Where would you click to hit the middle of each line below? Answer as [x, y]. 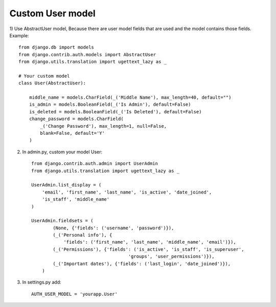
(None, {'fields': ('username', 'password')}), [113, 228]
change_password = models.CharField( [76, 119]
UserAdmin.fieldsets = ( [62, 221]
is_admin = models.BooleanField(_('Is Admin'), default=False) [110, 104]
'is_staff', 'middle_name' [76, 199]
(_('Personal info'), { [83, 235]
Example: [19, 35]
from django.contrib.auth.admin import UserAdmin [95, 164]
